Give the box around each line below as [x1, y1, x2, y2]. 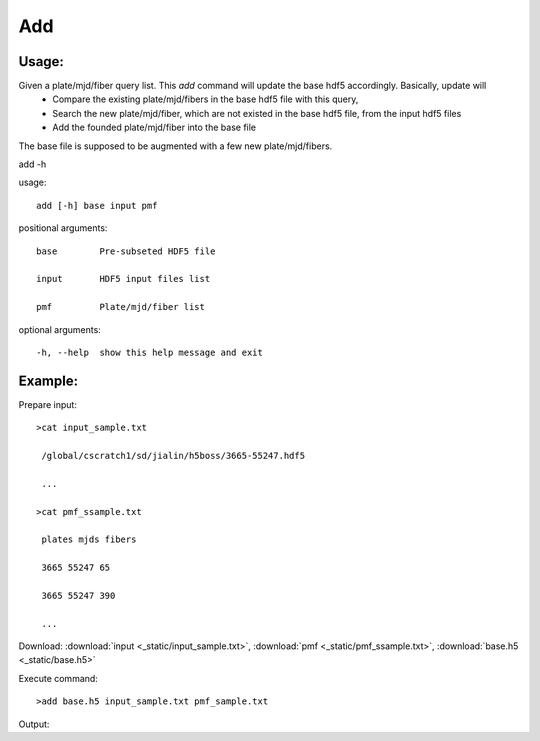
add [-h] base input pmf [36, 200, 158, 211]
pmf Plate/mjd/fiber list [36, 301, 205, 313]
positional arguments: [18, 222, 108, 234]
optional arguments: [18, 323, 102, 335]
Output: [18, 718, 50, 730]
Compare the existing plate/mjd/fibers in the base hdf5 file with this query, [52, 93, 359, 105]
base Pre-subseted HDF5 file [36, 245, 216, 257]
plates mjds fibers [41, 534, 137, 545]
